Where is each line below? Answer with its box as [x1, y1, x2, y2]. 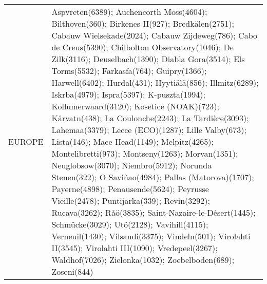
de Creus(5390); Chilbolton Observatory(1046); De [51, 41, 234, 53]
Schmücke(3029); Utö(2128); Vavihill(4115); [51, 218, 208, 230]
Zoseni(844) [51, 266, 93, 277]
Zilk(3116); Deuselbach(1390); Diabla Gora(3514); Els [51, 53, 245, 65]
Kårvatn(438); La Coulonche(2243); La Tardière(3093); [51, 112, 249, 124]
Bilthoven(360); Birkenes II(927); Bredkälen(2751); [51, 17, 234, 29]
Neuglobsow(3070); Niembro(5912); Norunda [51, 159, 212, 171]
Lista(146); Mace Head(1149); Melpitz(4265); [51, 136, 214, 147]
